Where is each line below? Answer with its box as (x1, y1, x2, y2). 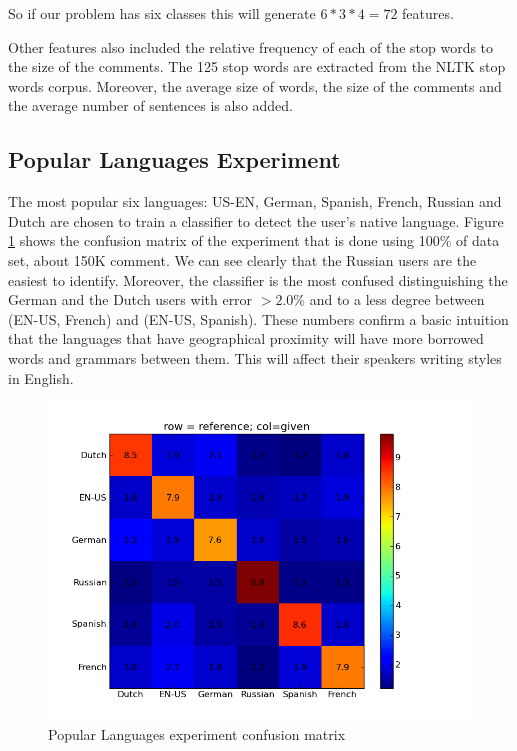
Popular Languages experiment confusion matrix (48, 723, 346, 744)
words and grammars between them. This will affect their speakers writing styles (8, 347, 502, 368)
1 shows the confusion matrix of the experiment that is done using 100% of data (8, 230, 500, 251)
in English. (8, 367, 74, 388)
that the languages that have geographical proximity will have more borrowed (8, 328, 484, 349)
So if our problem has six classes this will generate (8, 3, 316, 23)
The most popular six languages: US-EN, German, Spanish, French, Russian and (8, 191, 502, 212)
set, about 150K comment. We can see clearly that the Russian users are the (8, 249, 477, 270)
